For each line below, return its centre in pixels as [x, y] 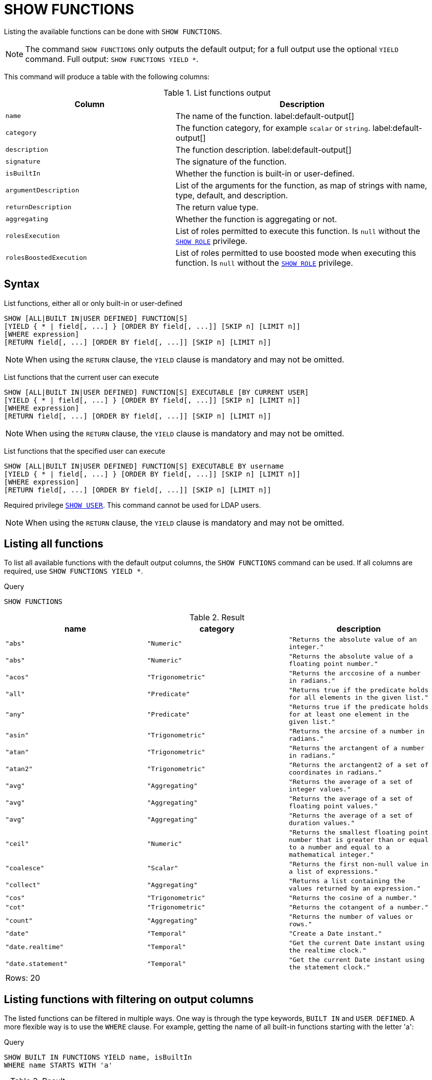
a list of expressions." [333, 872]
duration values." [322, 823]
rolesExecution [33, 236]
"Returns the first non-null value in [358, 864]
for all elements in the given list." [358, 698]
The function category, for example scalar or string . [273, 128]
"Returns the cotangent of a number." [358, 907]
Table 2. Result [217, 618]
